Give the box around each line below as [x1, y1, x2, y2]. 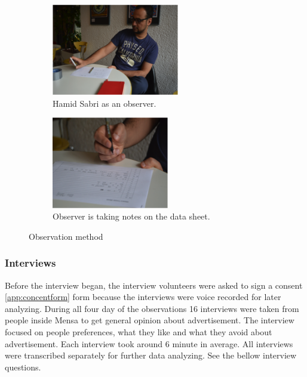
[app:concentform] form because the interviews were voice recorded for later [5, 291, 281, 303]
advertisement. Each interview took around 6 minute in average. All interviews [5, 337, 293, 350]
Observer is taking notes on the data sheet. [53, 210, 210, 223]
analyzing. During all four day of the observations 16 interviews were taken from [5, 302, 299, 314]
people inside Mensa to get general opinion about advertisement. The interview [5, 314, 294, 326]
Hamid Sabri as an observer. [53, 97, 156, 109]
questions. [5, 360, 41, 373]
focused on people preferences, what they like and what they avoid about [5, 325, 272, 338]
